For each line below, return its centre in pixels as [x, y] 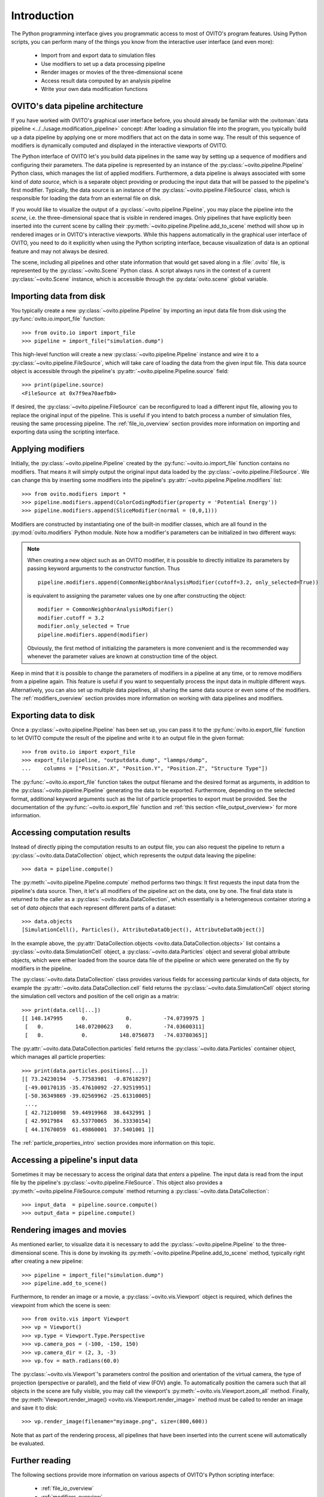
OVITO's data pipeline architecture [77, 106]
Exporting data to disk [53, 715]
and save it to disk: [34, 1408]
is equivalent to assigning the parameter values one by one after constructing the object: [137, 596]
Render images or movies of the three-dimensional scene [112, 72]
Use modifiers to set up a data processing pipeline [103, 63]
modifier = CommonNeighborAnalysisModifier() [106, 610]
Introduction [43, 16]
